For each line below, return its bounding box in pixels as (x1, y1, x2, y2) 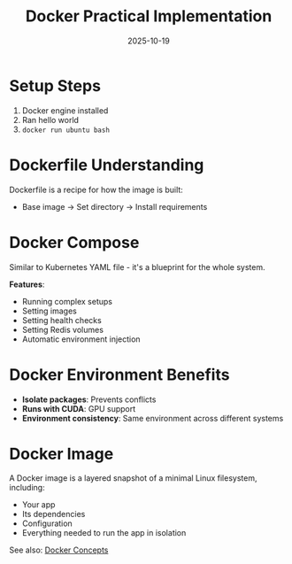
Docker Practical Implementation (25, 6, 273, 27)
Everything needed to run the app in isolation (21, 528, 187, 538)
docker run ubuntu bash (21, 126, 111, 135)
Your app (21, 499, 56, 510)
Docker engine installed (21, 104, 109, 116)
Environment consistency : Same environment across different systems (21, 413, 284, 423)
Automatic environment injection (21, 334, 141, 344)
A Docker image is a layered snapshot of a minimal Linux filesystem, (9, 473, 257, 483)
